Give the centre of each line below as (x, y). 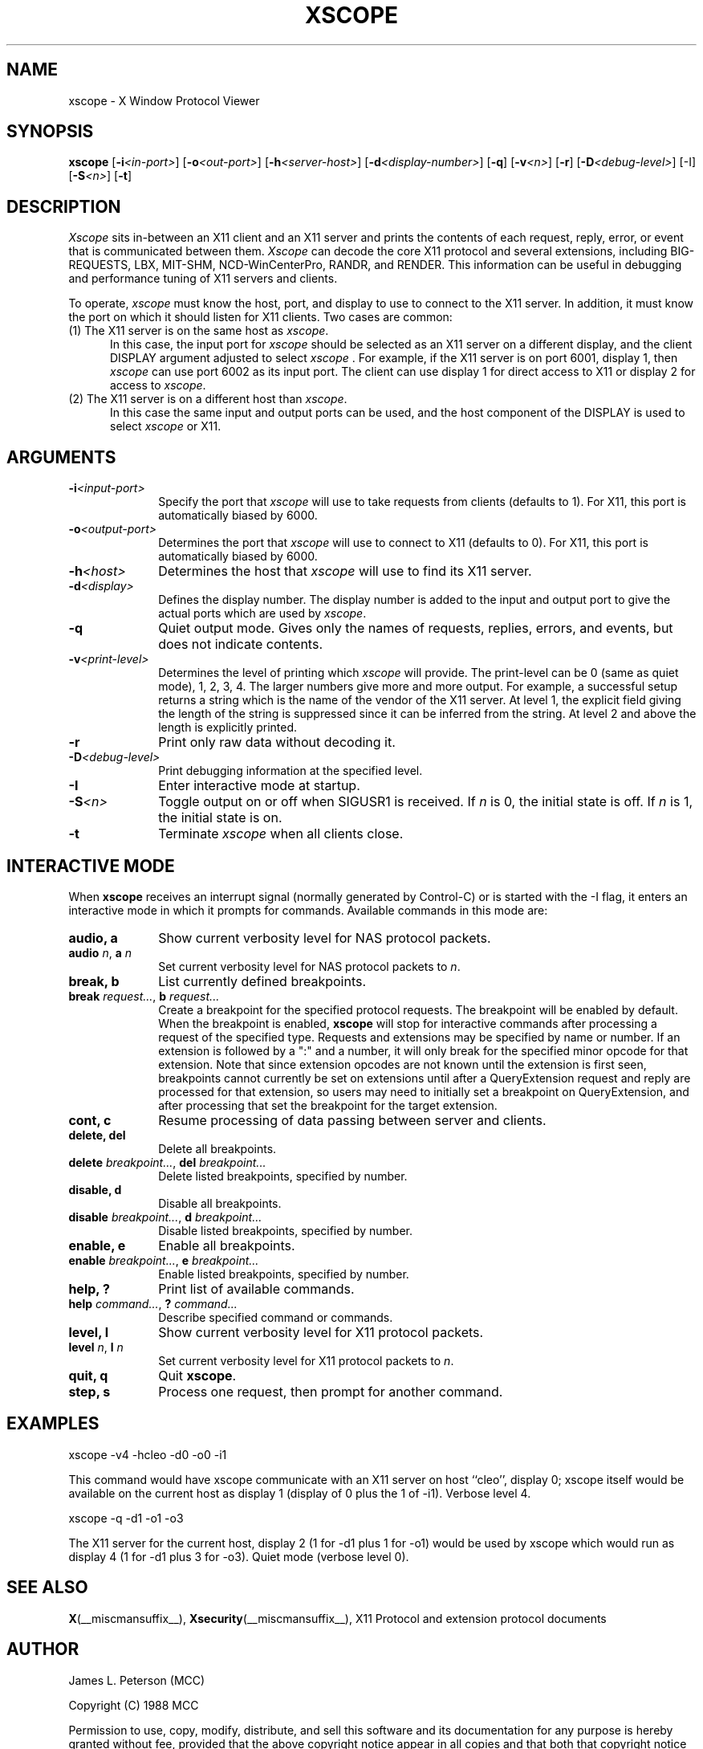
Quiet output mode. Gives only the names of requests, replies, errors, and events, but (416, 628)
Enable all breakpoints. (227, 1245)
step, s (89, 1391)
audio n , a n (100, 952)
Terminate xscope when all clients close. (281, 834)
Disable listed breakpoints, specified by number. (286, 1230)
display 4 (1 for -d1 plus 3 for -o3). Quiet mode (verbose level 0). (239, 1556)
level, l (89, 1332)
